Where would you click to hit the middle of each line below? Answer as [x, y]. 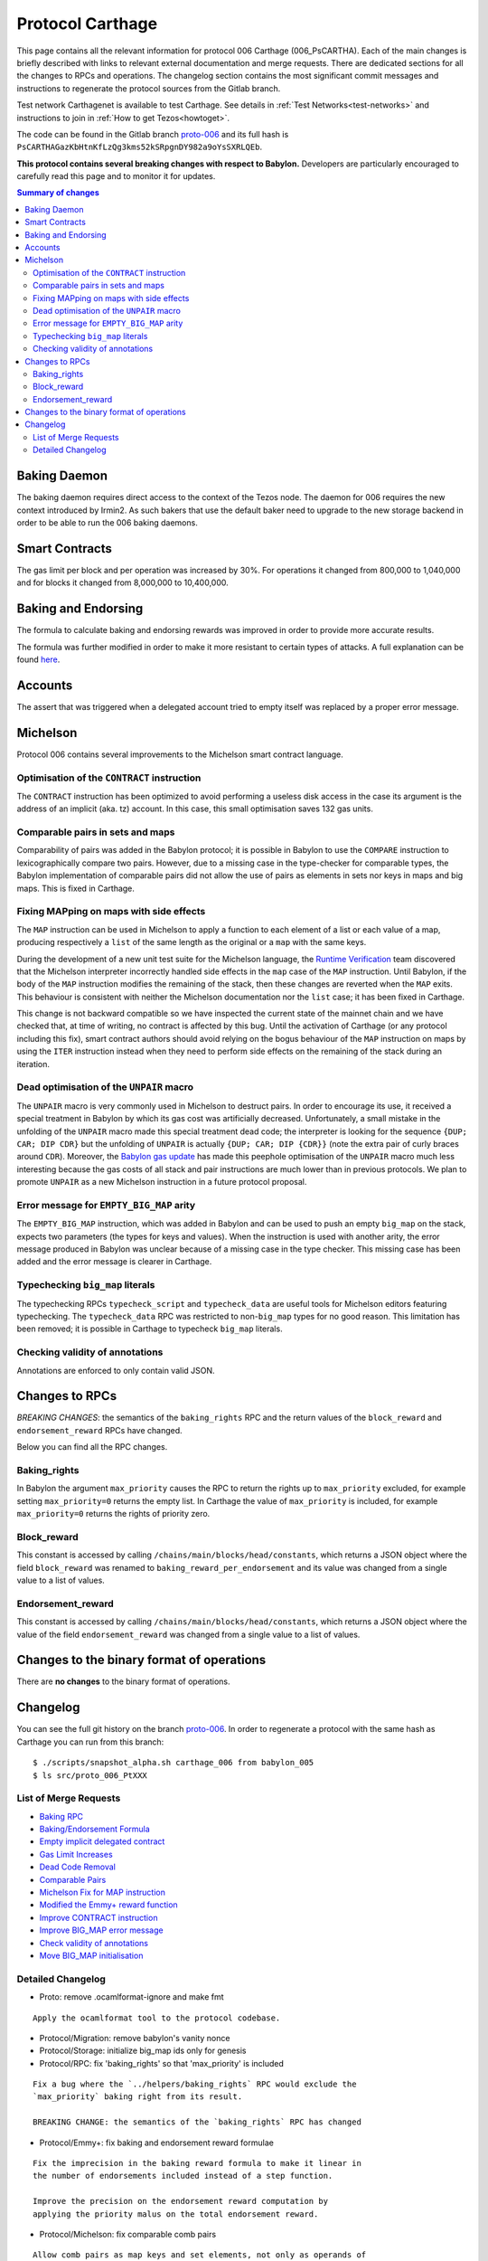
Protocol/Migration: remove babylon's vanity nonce [135, 2038]
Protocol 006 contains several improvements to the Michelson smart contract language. [180, 754]
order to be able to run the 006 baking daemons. [107, 522]
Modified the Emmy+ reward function [108, 1905]
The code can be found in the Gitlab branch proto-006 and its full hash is [153, 134]
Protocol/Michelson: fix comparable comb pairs [128, 2234]
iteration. [33, 1064]
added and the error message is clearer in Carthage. [114, 1262]
